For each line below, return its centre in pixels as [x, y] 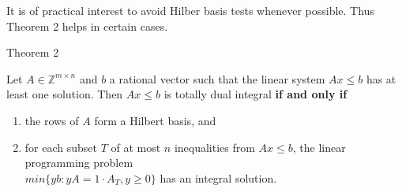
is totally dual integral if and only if [255, 94]
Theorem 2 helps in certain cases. [87, 26]
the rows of [52, 120]
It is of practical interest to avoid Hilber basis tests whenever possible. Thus [190, 10]
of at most [136, 147]
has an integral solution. [218, 177]
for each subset [61, 147]
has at [381, 78]
